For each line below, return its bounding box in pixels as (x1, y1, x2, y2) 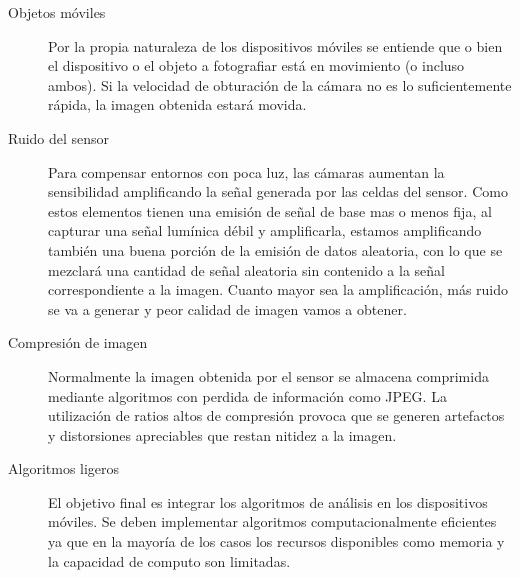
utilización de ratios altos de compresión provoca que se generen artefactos (48, 405, 505, 426)
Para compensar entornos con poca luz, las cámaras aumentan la (48, 161, 445, 182)
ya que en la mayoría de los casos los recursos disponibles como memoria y (48, 531, 505, 552)
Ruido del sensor (8, 127, 110, 148)
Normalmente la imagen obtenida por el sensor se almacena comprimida (48, 365, 489, 386)
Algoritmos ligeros (8, 458, 120, 479)
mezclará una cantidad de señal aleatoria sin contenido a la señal (48, 259, 445, 280)
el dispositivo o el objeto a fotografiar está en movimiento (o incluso (48, 55, 465, 76)
